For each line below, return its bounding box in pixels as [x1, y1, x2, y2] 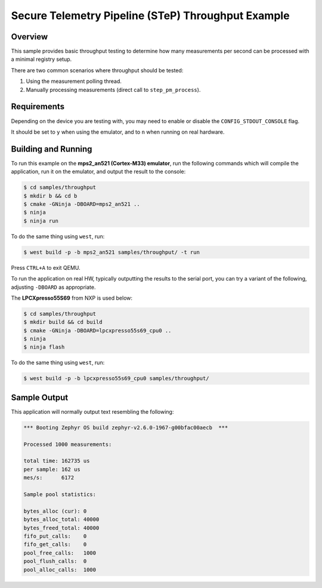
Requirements [11, 101, 65, 112]
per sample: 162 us [23, 466, 80, 473]
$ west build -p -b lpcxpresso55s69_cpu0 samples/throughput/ [23, 375, 209, 382]
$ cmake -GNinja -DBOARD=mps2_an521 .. [23, 201, 140, 207]
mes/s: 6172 [23, 475, 75, 481]
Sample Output [11, 392, 69, 402]
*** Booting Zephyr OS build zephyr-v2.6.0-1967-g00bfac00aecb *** [23, 424, 228, 431]
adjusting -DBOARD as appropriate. [11, 284, 96, 291]
